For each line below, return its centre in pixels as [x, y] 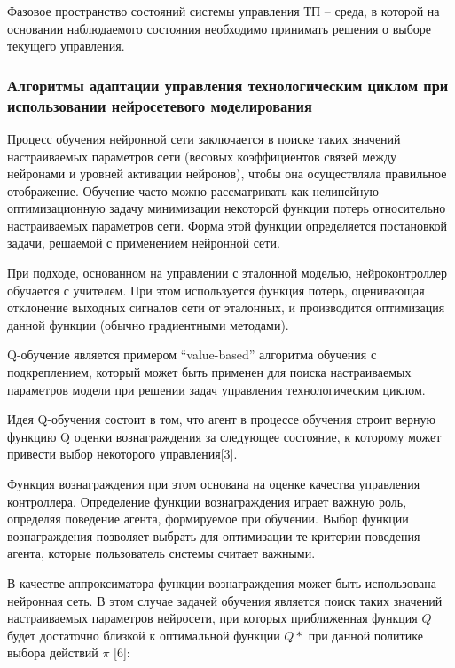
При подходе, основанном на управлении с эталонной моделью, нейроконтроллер [227, 273]
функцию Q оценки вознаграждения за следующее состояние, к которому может [224, 436]
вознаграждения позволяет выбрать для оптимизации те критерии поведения [214, 535]
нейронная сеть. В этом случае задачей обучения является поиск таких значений [225, 600]
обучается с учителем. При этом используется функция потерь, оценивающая [216, 290]
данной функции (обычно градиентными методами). [148, 324]
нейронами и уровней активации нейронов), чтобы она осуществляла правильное [227, 173]
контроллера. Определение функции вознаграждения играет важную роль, [207, 501]
